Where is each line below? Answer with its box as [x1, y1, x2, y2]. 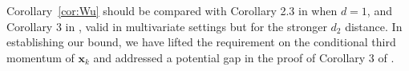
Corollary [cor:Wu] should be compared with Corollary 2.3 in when [6, 2, 338, 18]
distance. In [345, 18, 403, 34]
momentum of [6, 49, 75, 65]
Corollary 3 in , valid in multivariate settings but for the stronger [6, 18, 327, 34]
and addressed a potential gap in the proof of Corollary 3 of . [93, 49, 395, 65]
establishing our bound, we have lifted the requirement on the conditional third [6, 34, 396, 50]
